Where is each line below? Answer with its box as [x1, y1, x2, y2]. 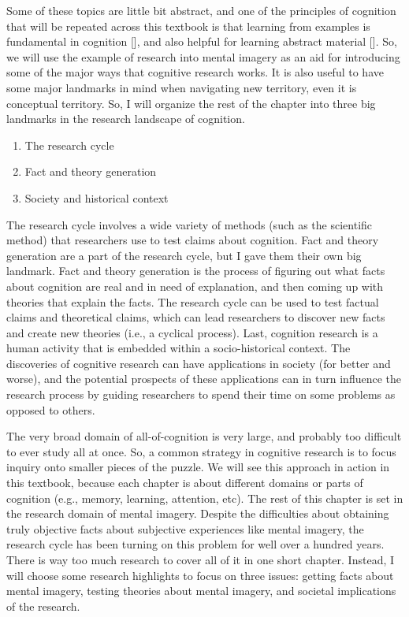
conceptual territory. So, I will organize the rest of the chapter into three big [6, 95, 376, 111]
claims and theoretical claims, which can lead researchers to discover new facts [6, 309, 385, 325]
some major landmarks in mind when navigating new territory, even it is [6, 79, 357, 95]
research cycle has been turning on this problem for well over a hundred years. [6, 536, 385, 552]
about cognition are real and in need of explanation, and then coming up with [6, 277, 384, 294]
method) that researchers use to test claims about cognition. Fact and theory [6, 232, 379, 248]
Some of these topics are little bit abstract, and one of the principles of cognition [6, 2, 396, 18]
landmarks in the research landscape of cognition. [6, 110, 245, 127]
